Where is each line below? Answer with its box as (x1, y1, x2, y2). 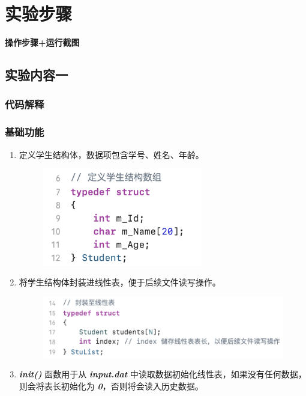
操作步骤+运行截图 (5, 36, 80, 49)
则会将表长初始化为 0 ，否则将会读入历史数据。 (19, 379, 203, 392)
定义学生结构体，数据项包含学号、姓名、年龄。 (19, 148, 204, 160)
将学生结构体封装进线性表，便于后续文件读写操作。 (19, 276, 221, 288)
